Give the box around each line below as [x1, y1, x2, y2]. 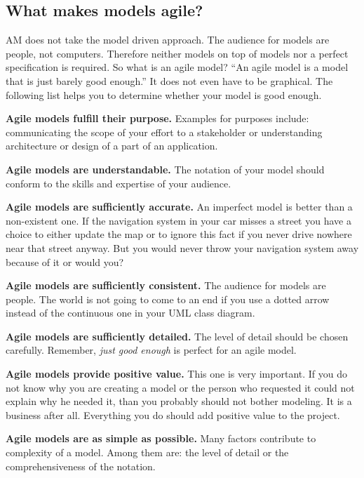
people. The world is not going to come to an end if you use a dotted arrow [6, 291, 330, 306]
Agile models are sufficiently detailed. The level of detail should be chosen [6, 328, 349, 343]
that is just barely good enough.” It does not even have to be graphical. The [6, 73, 333, 88]
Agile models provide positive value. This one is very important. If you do [6, 366, 348, 381]
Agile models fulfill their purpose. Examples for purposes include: [6, 111, 309, 126]
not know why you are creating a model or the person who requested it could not [6, 380, 355, 394]
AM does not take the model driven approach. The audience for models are [6, 32, 330, 47]
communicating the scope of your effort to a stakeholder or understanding [6, 124, 323, 139]
